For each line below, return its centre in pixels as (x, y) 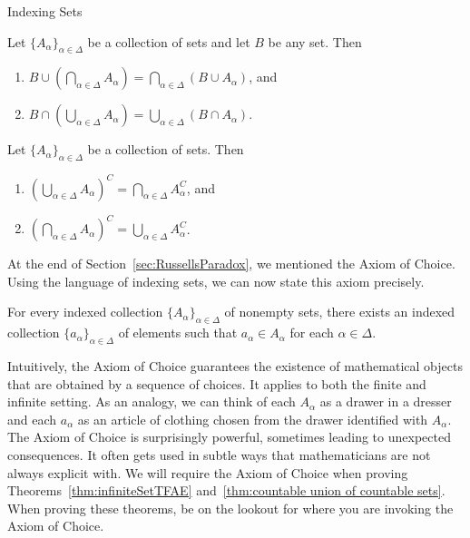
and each (32, 419)
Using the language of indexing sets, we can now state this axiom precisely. (216, 281)
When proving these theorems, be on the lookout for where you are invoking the (230, 508)
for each (312, 333)
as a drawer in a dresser (386, 401)
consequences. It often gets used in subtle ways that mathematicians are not (219, 454)
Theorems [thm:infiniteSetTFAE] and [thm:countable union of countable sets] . (226, 490)
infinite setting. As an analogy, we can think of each (152, 401)
